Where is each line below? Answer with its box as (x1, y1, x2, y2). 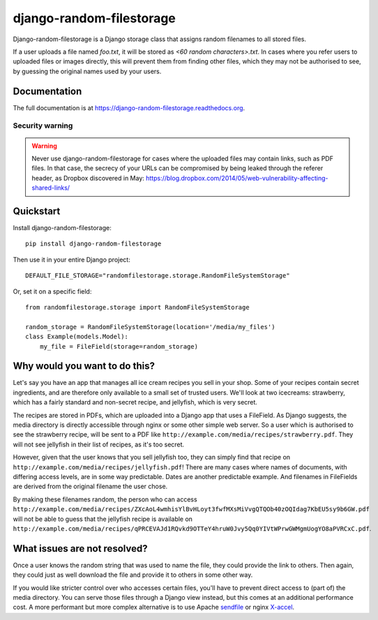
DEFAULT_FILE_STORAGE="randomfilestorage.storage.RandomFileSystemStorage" (25, 272, 290, 280)
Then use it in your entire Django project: (13, 255, 130, 264)
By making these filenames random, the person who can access (13, 495, 198, 504)
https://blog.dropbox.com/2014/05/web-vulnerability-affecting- (145, 174, 328, 182)
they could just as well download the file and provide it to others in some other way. (13, 570, 253, 579)
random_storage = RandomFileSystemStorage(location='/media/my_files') (25, 323, 275, 331)
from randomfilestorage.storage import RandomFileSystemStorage (25, 303, 250, 311)
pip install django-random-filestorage (25, 240, 162, 248)
